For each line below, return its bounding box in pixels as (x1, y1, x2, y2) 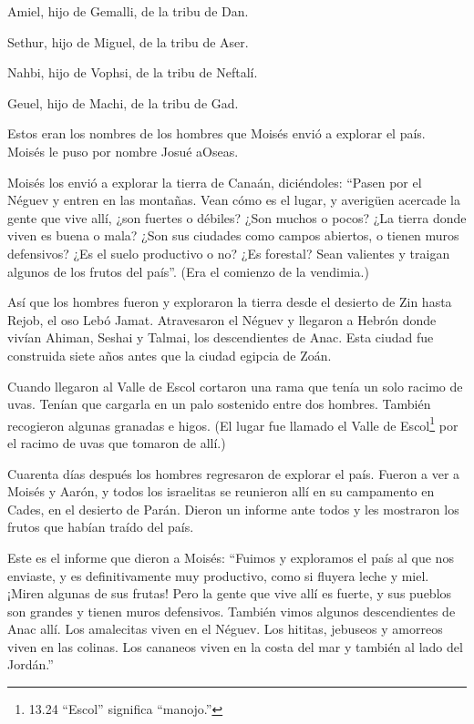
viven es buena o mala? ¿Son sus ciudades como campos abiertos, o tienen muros (7, 226, 459, 245)
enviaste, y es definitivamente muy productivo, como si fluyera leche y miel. (7, 566, 429, 585)
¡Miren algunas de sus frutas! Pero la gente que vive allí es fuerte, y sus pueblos (7, 584, 452, 603)
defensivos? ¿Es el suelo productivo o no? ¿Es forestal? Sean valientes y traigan (7, 243, 450, 262)
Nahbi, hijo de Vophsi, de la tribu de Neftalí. (7, 63, 258, 82)
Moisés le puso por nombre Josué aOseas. (7, 141, 239, 160)
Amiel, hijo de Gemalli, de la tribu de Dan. (7, 2, 249, 20)
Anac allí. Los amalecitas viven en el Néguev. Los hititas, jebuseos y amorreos (7, 619, 443, 638)
